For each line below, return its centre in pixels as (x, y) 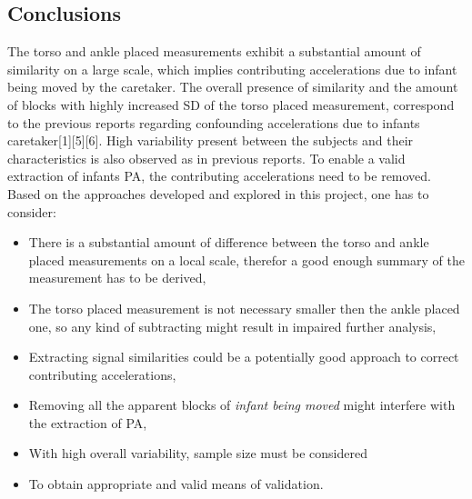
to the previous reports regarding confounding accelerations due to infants (214, 122)
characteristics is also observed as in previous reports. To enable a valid (206, 158)
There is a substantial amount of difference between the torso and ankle (229, 242)
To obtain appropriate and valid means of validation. (176, 484)
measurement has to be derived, (117, 278)
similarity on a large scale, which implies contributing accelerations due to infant (232, 69)
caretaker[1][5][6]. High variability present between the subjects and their (211, 140)
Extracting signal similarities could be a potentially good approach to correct (244, 357)
